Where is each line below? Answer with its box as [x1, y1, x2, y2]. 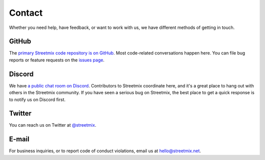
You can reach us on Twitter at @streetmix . [9, 122, 97, 128]
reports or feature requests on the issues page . [9, 57, 105, 63]
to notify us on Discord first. [9, 96, 66, 103]
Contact [9, 7, 43, 18]
